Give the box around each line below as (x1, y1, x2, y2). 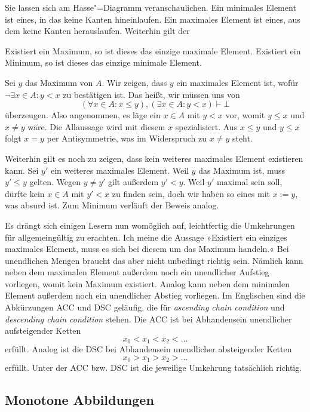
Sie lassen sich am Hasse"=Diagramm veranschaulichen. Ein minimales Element (5, 1, 296, 13)
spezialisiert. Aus (175, 120, 238, 133)
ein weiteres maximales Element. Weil (50, 164, 189, 176)
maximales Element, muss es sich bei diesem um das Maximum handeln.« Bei (5, 242, 289, 255)
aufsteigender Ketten (5, 324, 81, 337)
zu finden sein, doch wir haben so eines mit (112, 187, 271, 199)
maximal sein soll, (216, 176, 283, 188)
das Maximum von (25, 76, 93, 88)
